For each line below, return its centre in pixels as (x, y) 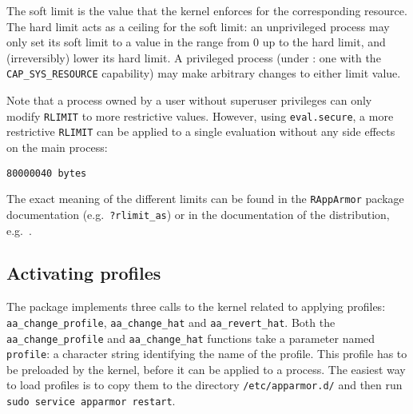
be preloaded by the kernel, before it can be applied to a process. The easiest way (206, 369)
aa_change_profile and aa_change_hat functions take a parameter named (191, 338)
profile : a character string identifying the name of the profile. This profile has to (207, 354)
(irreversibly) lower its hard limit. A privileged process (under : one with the (194, 57)
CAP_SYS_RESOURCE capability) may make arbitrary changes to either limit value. (204, 73)
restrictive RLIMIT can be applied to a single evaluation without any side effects (201, 131)
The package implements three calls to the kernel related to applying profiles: (196, 307)
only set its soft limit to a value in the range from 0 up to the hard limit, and (196, 42)
